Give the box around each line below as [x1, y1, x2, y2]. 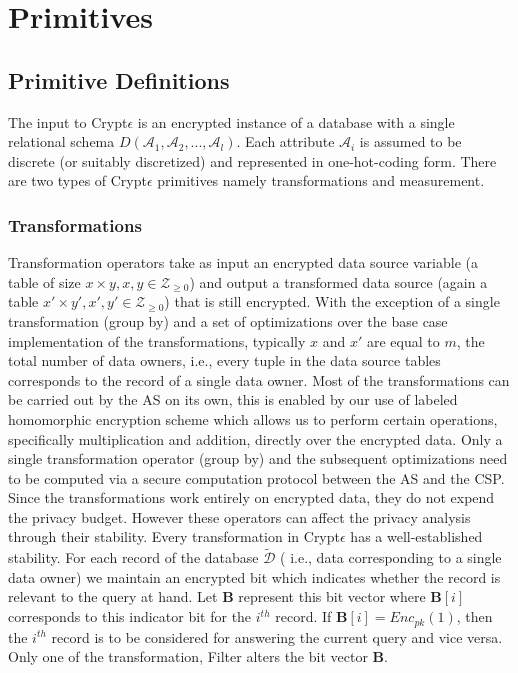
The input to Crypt [8, 111, 128, 132]
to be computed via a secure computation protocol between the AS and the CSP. [8, 467, 505, 488]
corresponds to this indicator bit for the [8, 606, 252, 627]
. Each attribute [236, 131, 335, 152]
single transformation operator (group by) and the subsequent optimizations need [8, 448, 508, 469]
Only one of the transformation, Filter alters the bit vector [8, 646, 368, 667]
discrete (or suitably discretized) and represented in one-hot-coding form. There [8, 150, 497, 171]
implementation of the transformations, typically [8, 330, 306, 351]
